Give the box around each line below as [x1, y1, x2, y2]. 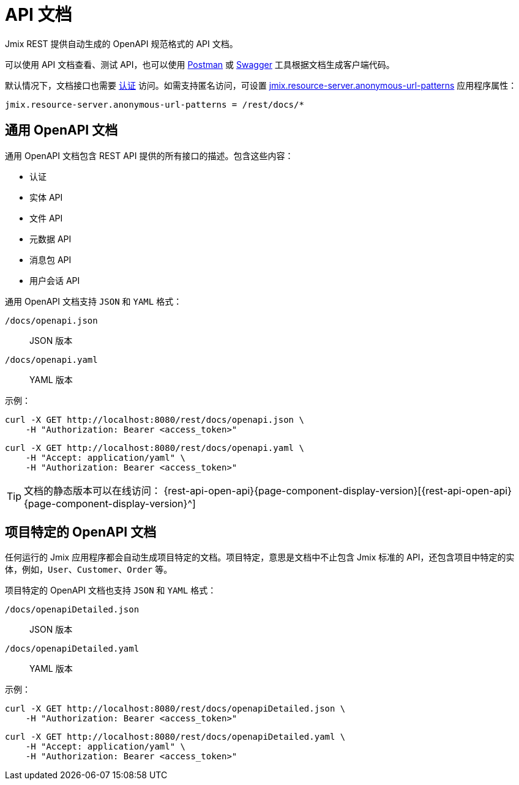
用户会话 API [29, 275, 80, 286]
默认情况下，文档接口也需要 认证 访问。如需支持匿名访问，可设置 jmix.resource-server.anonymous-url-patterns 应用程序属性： [5, 80, 517, 91]
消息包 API [29, 254, 72, 265]
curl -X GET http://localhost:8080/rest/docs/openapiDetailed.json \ [5, 704, 346, 714]
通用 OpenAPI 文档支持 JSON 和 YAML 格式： [5, 296, 182, 307]
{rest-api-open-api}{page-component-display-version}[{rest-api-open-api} [163, 484, 512, 497]
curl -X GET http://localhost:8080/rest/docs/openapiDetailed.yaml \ [5, 732, 346, 742]
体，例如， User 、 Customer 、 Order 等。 [5, 564, 173, 575]
